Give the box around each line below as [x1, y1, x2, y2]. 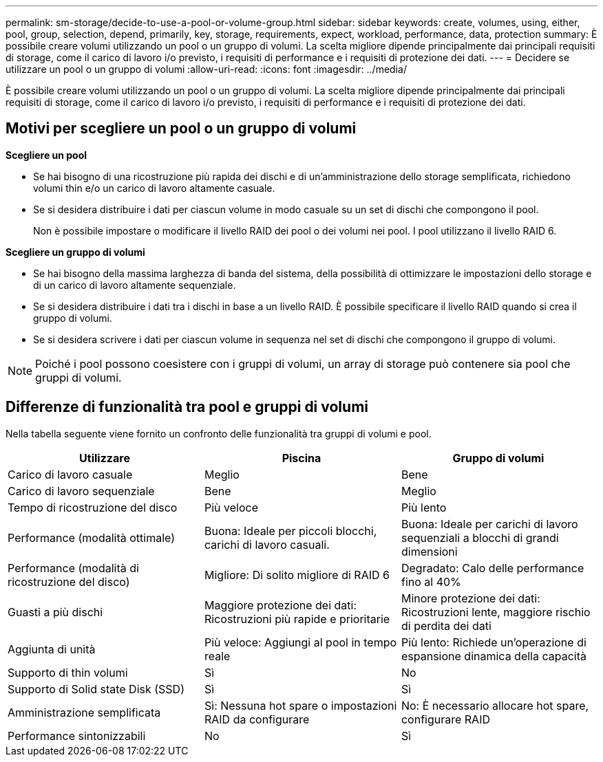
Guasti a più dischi [8, 605, 103, 619]
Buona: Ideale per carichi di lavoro [401, 516, 578, 531]
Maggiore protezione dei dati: [204, 598, 357, 612]
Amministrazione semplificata [8, 705, 161, 719]
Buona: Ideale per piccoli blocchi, [204, 523, 377, 538]
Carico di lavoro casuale [8, 467, 133, 481]
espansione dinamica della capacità [401, 649, 586, 663]
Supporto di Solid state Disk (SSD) [8, 682, 184, 696]
